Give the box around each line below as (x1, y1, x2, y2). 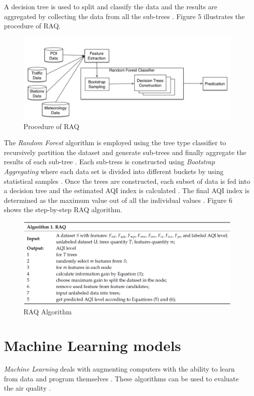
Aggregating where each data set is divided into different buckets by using (4, 166, 224, 176)
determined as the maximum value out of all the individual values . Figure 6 (4, 195, 233, 205)
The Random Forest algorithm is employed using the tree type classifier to (4, 137, 226, 148)
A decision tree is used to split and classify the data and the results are (4, 1, 217, 11)
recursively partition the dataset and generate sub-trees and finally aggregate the (4, 147, 246, 157)
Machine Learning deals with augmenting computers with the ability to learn (4, 364, 235, 374)
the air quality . (4, 383, 51, 393)
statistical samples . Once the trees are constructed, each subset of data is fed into (4, 176, 250, 186)
